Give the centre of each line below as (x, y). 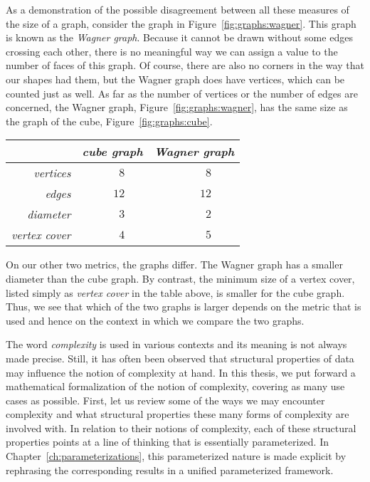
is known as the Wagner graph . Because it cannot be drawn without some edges (179, 37)
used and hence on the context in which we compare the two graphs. (155, 320)
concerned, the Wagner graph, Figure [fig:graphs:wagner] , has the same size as (177, 107)
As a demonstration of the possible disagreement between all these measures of (178, 9)
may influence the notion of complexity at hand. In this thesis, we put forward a (181, 372)
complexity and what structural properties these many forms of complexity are (178, 414)
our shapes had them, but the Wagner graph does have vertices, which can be (175, 79)
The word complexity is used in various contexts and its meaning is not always (176, 344)
